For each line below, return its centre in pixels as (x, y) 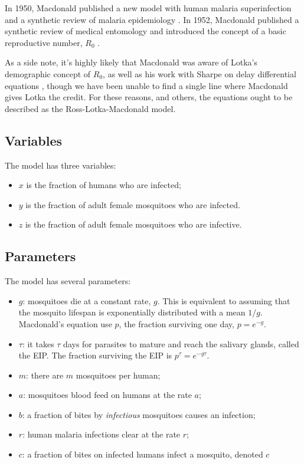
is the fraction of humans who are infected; (104, 185)
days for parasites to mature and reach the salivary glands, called (181, 343)
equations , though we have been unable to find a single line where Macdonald (146, 85)
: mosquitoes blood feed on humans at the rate (107, 395)
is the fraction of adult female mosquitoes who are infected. (133, 204)
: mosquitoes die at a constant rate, (87, 300)
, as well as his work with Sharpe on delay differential (200, 73)
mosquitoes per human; (118, 375)
